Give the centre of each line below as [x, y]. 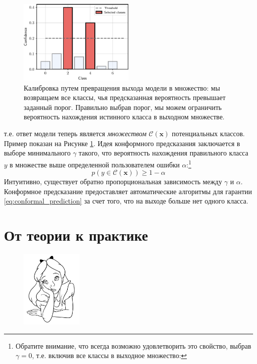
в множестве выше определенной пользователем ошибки [95, 164]
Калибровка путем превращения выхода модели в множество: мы [122, 87]
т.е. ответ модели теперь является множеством [75, 133]
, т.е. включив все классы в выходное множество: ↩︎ [109, 355]
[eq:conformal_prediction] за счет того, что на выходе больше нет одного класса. [126, 201]
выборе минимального [37, 153]
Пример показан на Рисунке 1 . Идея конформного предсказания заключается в [122, 143]
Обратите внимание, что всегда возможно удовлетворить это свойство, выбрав [133, 345]
